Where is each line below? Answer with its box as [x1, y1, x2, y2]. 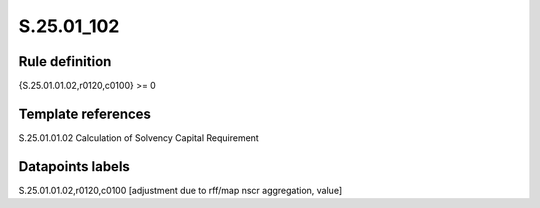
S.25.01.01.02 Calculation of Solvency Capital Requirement [18, 131, 259, 144]
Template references [18, 105, 152, 122]
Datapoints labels [18, 158, 130, 175]
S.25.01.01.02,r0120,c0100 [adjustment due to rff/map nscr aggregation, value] [18, 184, 343, 196]
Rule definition [18, 53, 112, 70]
